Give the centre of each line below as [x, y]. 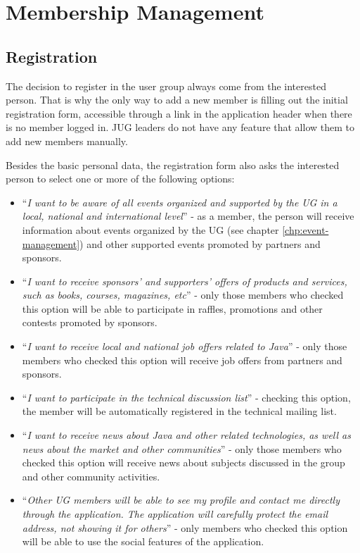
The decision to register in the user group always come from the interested [166, 86]
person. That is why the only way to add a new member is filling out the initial [177, 100]
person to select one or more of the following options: [120, 179]
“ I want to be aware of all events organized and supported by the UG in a [180, 202]
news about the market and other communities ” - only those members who [182, 448]
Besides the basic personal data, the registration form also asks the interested [173, 164]
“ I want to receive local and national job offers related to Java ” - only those [185, 346]
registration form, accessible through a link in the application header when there [179, 113]
